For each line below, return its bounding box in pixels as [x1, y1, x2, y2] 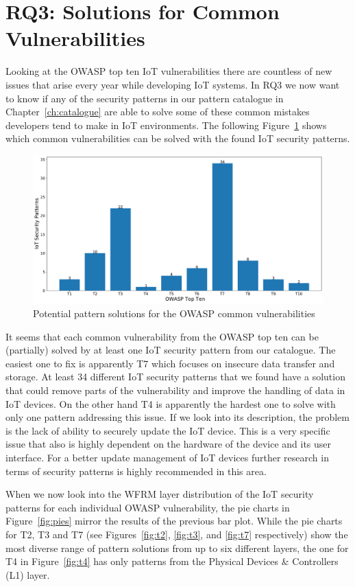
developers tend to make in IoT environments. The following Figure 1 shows [5, 117, 327, 132]
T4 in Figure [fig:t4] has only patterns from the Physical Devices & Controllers [5, 554, 339, 568]
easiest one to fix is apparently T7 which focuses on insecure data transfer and [5, 356, 335, 370]
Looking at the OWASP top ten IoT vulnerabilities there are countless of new [5, 64, 332, 78]
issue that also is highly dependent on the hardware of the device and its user [5, 437, 332, 451]
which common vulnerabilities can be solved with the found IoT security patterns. [5, 131, 350, 146]
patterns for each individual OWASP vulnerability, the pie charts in [5, 500, 290, 514]
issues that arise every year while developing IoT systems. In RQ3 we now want [5, 77, 340, 91]
